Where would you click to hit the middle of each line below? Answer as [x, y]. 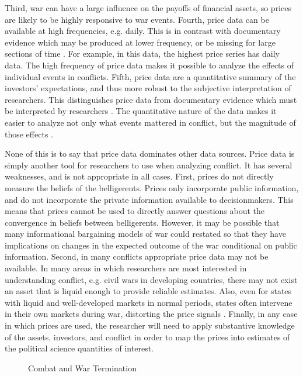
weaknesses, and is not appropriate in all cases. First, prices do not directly [139, 176]
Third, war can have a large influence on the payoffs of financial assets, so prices [148, 8]
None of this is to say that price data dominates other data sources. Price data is [150, 153]
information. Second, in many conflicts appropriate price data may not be [137, 256]
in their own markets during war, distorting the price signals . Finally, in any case [151, 314]
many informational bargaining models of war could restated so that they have [145, 234]
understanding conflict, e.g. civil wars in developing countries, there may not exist [151, 279]
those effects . [29, 134]
